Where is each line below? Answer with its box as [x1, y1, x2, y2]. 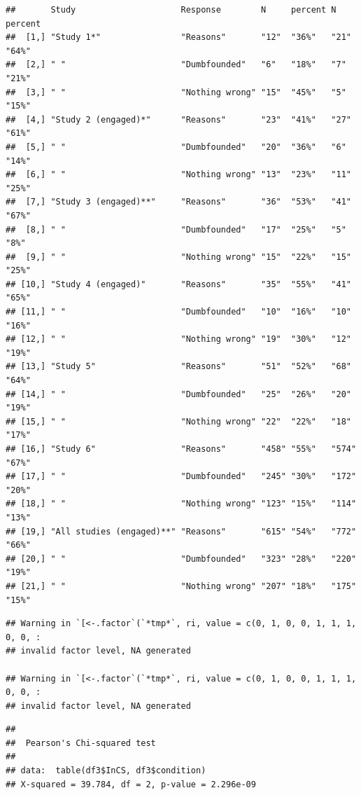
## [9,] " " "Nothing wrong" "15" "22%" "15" [6, 251, 351, 262]
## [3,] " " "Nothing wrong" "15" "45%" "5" [6, 87, 346, 97]
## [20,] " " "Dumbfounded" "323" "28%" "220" [6, 553, 357, 564]
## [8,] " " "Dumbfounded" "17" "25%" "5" [6, 224, 346, 235]
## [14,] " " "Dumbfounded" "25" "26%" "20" [6, 389, 351, 399]
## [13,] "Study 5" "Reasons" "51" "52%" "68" [6, 361, 351, 372]
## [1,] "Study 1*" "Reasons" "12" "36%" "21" [6, 32, 351, 43]
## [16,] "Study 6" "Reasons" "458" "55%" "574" [6, 444, 357, 454]
